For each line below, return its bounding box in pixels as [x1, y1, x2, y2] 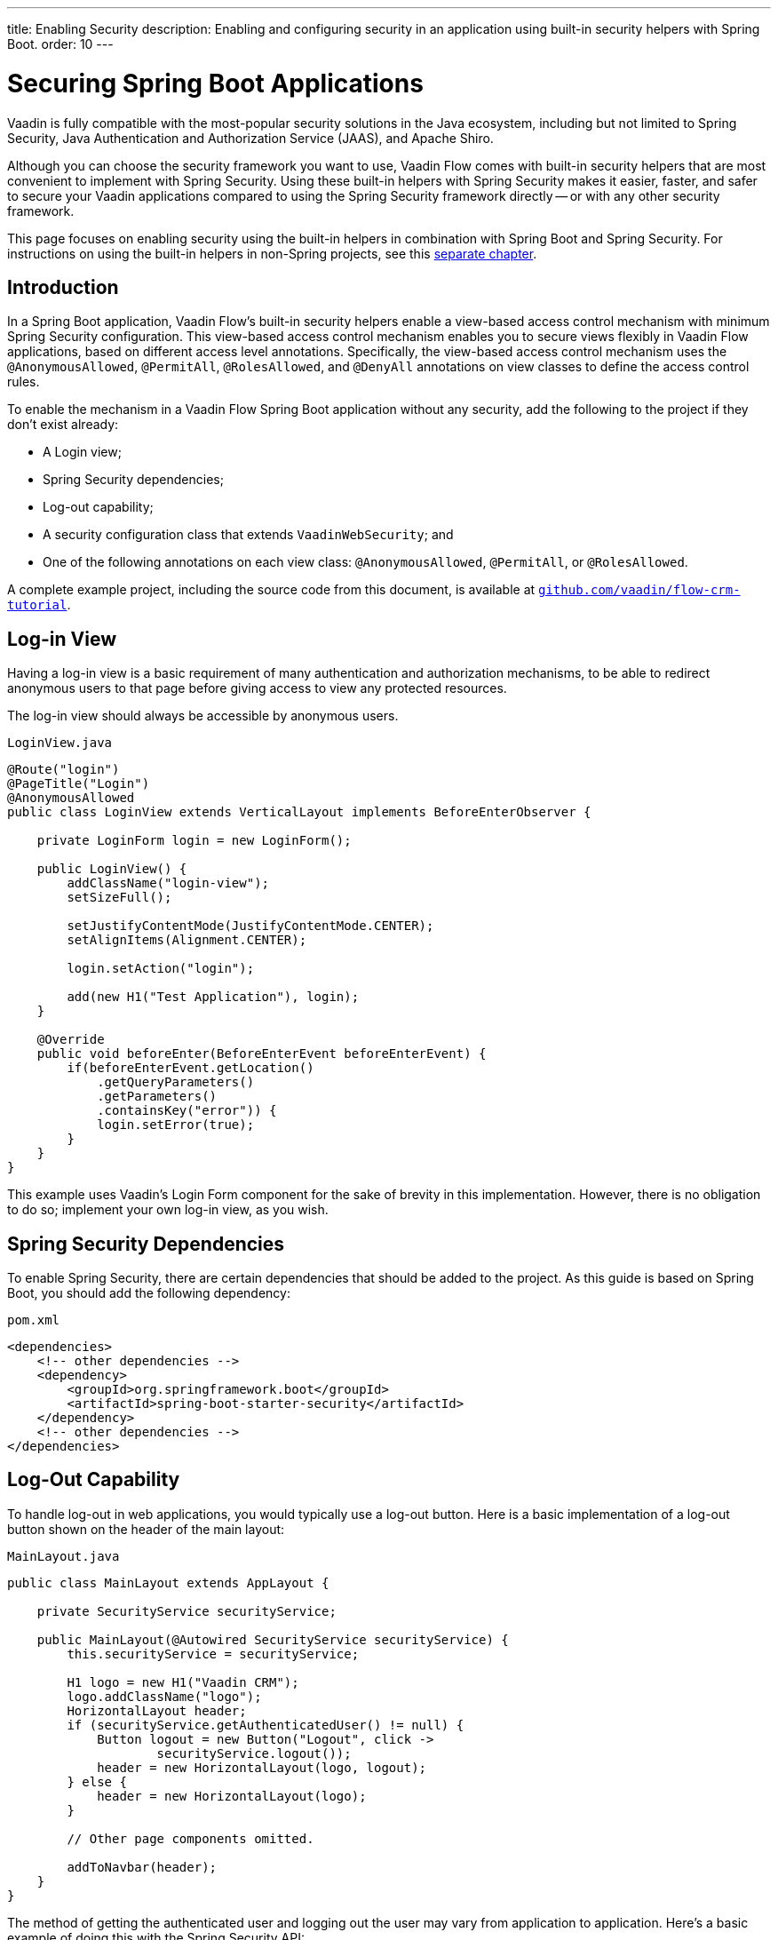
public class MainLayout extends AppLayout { [7, 1575, 329, 1590]
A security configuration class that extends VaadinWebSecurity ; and [43, 527, 454, 543]
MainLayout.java [7, 1548, 120, 1563]
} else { [67, 1774, 127, 1789]
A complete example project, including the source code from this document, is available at [7, 582, 536, 598]
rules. [7, 374, 40, 390]
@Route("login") [7, 762, 120, 777]
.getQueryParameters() [97, 1075, 255, 1090]
